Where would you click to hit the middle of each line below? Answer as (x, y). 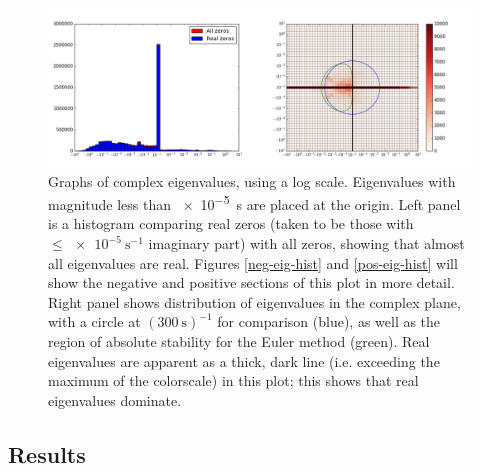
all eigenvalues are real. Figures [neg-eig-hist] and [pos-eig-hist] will (253, 262)
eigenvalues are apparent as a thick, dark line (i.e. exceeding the (244, 360)
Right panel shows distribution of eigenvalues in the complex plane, (254, 301)
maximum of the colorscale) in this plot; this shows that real (233, 380)
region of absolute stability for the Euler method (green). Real (239, 341)
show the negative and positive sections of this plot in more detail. (251, 282)
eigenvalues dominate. (115, 399)
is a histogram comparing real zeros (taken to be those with (231, 223)
